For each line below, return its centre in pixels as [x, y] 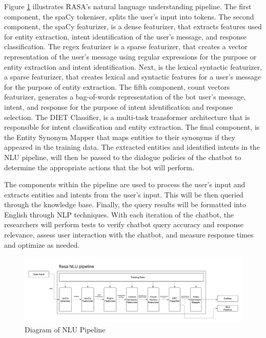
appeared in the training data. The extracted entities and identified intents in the [132, 147]
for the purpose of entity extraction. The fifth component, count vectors [117, 86]
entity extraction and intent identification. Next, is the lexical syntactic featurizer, [133, 66]
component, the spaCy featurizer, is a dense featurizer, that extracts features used [133, 26]
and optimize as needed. [42, 244]
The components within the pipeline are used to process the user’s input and [125, 184]
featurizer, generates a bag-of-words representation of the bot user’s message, [125, 97]
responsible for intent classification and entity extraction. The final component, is [132, 127]
